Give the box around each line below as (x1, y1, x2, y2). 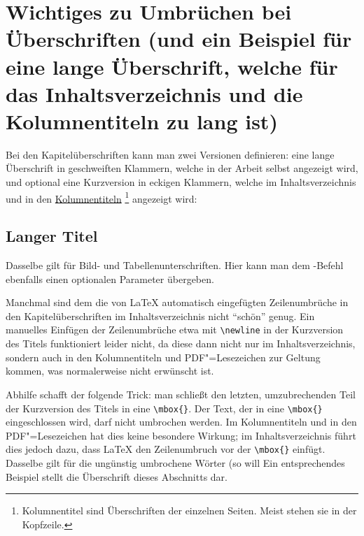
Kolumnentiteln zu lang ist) (6, 106, 278, 135)
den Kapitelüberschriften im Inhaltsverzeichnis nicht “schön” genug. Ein (6, 308, 315, 323)
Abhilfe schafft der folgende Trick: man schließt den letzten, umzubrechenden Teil (6, 386, 356, 401)
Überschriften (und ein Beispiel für (6, 24, 352, 53)
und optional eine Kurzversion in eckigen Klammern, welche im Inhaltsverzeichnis (6, 175, 356, 189)
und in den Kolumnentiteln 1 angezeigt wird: (6, 189, 197, 205)
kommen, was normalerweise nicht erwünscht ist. (6, 363, 214, 378)
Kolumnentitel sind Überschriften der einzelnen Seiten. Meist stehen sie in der (22, 503, 357, 518)
